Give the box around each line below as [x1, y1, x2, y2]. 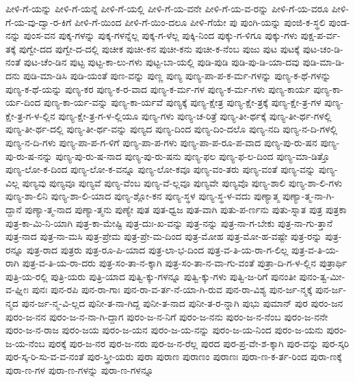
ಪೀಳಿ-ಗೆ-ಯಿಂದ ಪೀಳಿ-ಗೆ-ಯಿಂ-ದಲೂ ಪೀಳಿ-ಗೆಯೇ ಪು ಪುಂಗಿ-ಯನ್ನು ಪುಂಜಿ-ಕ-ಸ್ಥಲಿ [75, 14, 326, 29]
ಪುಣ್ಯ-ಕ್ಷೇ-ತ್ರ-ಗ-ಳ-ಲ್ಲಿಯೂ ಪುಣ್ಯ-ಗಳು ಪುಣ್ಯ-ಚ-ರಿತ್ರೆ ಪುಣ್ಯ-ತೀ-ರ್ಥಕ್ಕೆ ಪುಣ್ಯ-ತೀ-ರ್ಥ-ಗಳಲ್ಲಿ [58, 108, 332, 122]
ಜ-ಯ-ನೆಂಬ [5, 336, 45, 350]
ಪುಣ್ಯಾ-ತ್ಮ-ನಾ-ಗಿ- [282, 189, 335, 203]
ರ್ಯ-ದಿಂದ [5, 95, 41, 109]
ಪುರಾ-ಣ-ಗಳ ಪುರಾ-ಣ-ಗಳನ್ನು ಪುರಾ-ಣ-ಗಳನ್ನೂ [5, 363, 154, 377]
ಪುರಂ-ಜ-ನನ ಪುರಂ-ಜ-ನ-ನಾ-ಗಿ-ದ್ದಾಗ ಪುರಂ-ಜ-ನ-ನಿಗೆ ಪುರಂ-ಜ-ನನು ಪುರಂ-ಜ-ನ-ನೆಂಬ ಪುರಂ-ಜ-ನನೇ [5, 309, 328, 323]
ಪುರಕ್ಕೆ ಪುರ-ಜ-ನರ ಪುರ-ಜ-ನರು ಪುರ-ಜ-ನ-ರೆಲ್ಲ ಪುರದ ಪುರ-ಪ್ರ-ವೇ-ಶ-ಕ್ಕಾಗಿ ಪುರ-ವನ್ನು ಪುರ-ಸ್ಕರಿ [48, 336, 350, 350]
